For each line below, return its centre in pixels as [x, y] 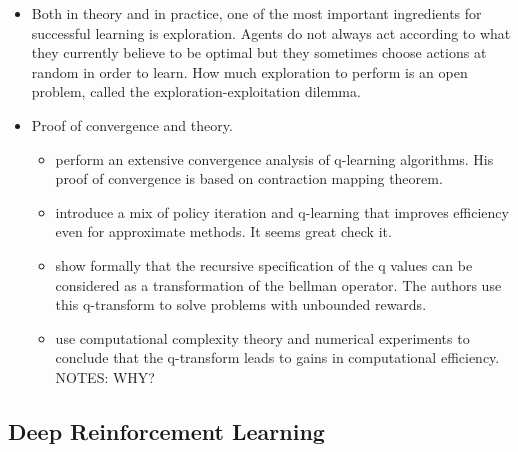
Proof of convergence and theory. [132, 124]
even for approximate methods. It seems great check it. [223, 231]
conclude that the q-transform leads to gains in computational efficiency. [277, 357]
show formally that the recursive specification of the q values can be [264, 264]
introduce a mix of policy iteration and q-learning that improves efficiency [282, 211]
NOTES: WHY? [105, 376]
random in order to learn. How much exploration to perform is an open [249, 71]
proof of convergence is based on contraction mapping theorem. [249, 178]
